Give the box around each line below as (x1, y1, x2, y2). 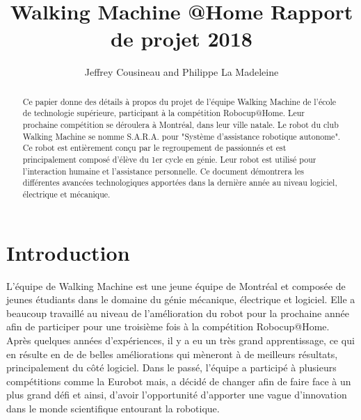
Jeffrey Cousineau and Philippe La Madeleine (84, 65, 279, 79)
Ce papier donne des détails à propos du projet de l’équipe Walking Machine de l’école (22, 95, 336, 107)
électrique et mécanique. (22, 188, 111, 200)
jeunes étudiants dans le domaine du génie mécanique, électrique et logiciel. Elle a (6, 292, 355, 307)
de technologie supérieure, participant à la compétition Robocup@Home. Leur (22, 107, 305, 119)
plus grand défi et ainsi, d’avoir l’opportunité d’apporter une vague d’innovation (6, 387, 347, 402)
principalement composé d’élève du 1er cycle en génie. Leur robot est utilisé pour (22, 153, 316, 165)
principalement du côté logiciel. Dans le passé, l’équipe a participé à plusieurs (6, 360, 337, 375)
